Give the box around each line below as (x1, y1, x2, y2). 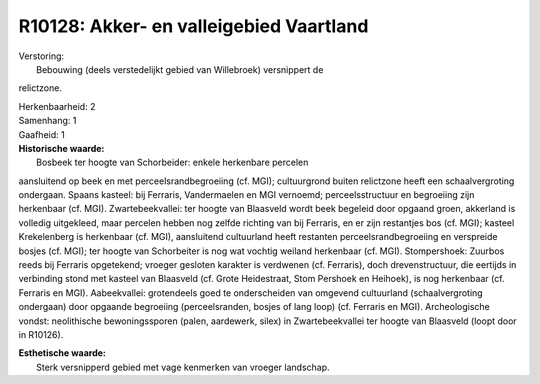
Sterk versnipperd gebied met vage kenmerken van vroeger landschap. (36, 361, 330, 373)
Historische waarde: (18, 142, 105, 154)
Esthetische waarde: (18, 347, 107, 359)
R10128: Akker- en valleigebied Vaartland (18, 15, 369, 37)
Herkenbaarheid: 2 (18, 100, 96, 112)
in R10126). (18, 328, 64, 340)
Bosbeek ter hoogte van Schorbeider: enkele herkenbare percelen (36, 156, 309, 169)
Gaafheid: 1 (18, 128, 65, 140)
